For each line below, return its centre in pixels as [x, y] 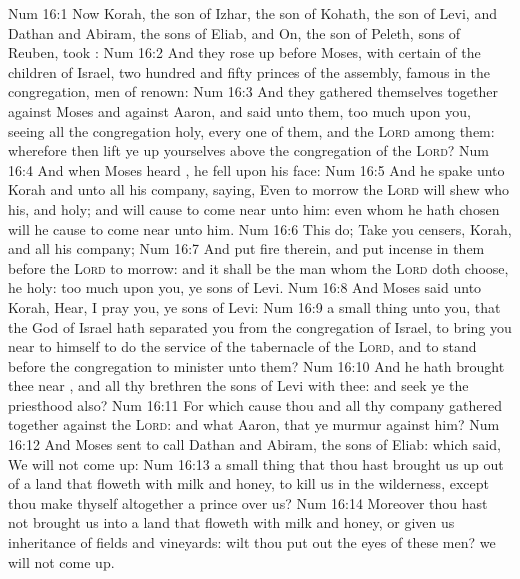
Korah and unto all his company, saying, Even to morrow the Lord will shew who [259, 189]
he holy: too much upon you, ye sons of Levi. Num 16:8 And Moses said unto [245, 287]
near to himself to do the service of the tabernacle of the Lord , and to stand [242, 346]
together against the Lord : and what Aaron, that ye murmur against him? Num [254, 424]
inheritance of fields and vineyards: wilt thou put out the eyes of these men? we [252, 542]
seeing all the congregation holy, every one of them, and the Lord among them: [251, 130]
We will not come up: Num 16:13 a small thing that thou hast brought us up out [256, 463]
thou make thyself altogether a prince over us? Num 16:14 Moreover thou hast [248, 502]
